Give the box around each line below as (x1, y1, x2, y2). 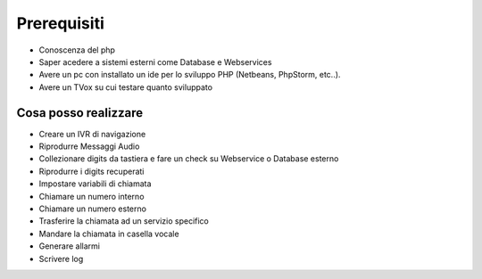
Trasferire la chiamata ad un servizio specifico (38, 216, 210, 226)
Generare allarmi (38, 241, 100, 251)
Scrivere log (38, 253, 84, 264)
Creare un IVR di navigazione (38, 128, 146, 139)
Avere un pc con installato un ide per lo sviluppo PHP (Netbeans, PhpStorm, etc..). (38, 70, 341, 80)
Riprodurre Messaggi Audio (38, 141, 140, 152)
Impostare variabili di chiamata (38, 178, 152, 189)
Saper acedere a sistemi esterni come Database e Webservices (38, 56, 272, 67)
